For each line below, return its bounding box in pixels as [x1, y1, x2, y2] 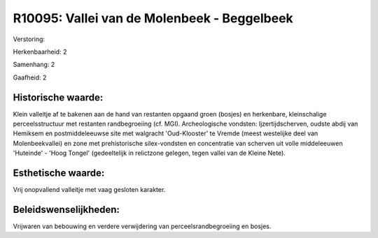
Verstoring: [13, 35, 45, 43]
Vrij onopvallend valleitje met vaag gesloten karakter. [13, 186, 166, 194]
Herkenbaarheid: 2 [13, 47, 67, 56]
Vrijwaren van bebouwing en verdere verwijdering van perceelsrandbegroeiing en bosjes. [13, 222, 272, 230]
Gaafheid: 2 [13, 73, 47, 82]
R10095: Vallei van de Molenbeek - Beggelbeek [13, 10, 293, 26]
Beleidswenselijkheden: [13, 203, 120, 216]
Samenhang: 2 [13, 60, 55, 69]
